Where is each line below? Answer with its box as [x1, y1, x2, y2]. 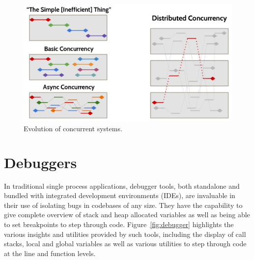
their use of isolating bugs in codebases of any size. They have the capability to [4, 200, 243, 210]
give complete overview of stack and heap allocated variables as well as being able [4, 209, 250, 220]
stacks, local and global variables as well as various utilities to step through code [4, 238, 247, 249]
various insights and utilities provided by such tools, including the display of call [4, 229, 246, 239]
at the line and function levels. [4, 248, 96, 258]
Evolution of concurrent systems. [24, 123, 122, 133]
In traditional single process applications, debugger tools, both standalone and [4, 180, 240, 191]
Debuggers [4, 152, 77, 172]
